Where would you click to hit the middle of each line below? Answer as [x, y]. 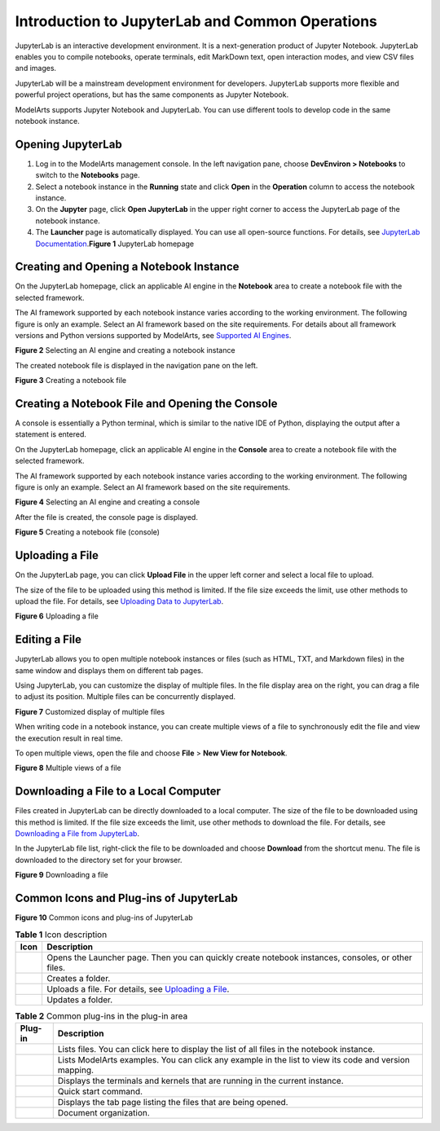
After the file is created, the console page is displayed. [107, 517]
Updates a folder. [79, 1000]
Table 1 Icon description [61, 935]
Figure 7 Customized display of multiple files [90, 711]
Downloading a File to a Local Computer [118, 792]
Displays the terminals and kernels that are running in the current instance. [200, 1081]
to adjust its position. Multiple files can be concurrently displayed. [125, 697]
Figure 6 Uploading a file [57, 616]
